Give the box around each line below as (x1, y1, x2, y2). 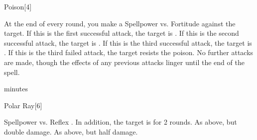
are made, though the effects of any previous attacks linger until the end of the (4, 57, 245, 67)
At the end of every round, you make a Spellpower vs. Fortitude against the (4, 18, 236, 28)
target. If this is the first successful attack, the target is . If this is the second (4, 28, 239, 38)
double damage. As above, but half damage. (4, 126, 138, 137)
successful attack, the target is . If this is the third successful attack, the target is (4, 37, 252, 48)
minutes (4, 83, 28, 94)
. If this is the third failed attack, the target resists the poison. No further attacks (4, 47, 254, 58)
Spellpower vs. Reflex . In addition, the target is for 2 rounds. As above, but (4, 117, 237, 127)
